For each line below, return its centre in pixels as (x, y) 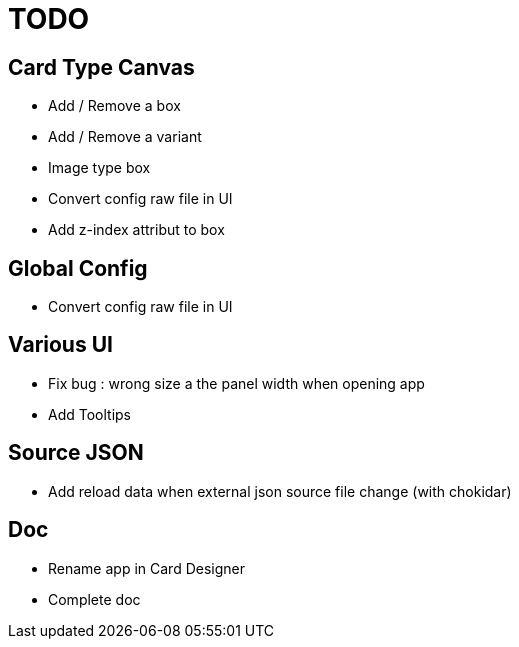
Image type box (99, 168)
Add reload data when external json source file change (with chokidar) (280, 491)
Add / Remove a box (114, 106)
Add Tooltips (90, 414)
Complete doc (94, 599)
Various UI (60, 345)
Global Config (78, 268)
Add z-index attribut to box (136, 230)
